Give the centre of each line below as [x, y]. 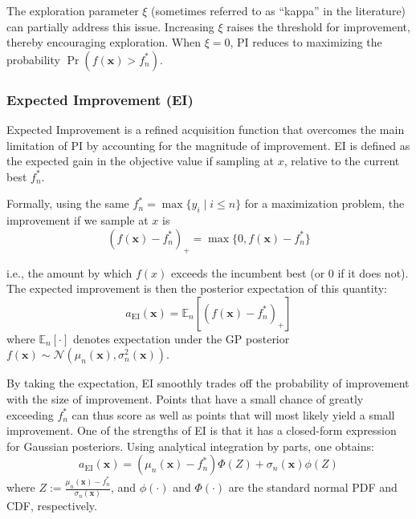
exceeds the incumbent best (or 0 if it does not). [290, 272]
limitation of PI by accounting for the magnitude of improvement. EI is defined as [208, 145]
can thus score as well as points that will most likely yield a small [233, 414]
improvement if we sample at [77, 220]
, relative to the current [342, 161]
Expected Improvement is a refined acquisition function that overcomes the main [206, 129]
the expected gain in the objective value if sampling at [140, 161]
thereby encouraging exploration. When [104, 42]
